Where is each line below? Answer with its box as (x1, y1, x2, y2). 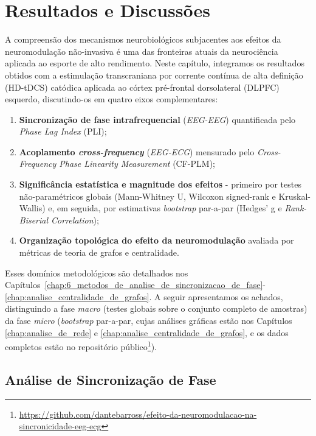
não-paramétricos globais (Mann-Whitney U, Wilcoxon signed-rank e (19, 189, 276, 202)
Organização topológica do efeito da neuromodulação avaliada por (19, 234, 294, 247)
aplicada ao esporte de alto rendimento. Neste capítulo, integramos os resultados (5, 57, 304, 69)
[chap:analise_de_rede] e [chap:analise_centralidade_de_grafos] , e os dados (5, 326, 289, 339)
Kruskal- (278, 189, 311, 202)
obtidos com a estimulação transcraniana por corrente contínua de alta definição (5, 68, 303, 81)
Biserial (19, 213, 49, 226)
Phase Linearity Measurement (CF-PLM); (59, 157, 215, 170)
